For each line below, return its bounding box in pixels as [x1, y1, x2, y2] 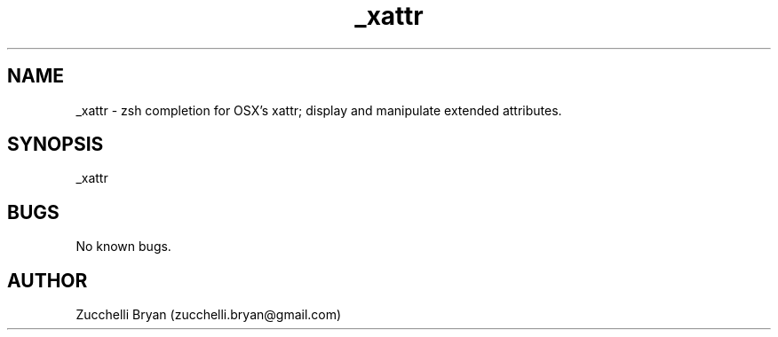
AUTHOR [7, 269, 88, 292]
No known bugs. [75, 239, 171, 255]
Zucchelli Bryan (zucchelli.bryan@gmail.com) [75, 307, 342, 323]
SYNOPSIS [7, 133, 104, 156]
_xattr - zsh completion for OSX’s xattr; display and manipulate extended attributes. [75, 102, 562, 118]
